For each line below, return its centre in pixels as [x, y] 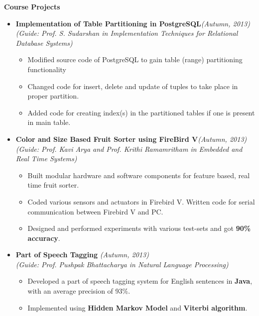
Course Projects [32, 6]
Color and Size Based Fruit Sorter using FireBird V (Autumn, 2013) [131, 139]
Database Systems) [44, 43]
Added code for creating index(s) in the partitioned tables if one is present [141, 112]
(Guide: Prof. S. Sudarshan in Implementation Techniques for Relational [127, 33]
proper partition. [53, 96]
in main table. [49, 122]
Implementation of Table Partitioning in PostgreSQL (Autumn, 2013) [133, 23]
